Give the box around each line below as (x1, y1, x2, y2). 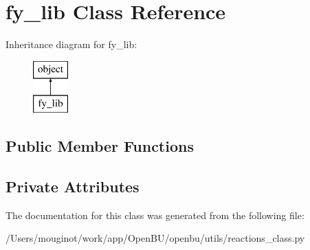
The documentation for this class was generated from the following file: (5, 207, 305, 222)
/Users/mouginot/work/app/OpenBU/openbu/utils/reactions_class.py (5, 231, 305, 245)
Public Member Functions (5, 135, 194, 157)
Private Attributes (5, 176, 140, 197)
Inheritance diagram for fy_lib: (5, 37, 137, 52)
